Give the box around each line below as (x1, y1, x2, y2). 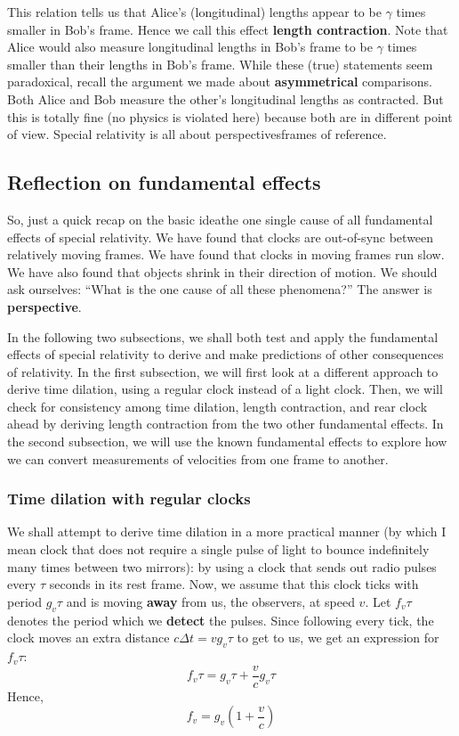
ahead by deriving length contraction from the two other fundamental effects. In (7, 414, 444, 433)
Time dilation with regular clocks (7, 487, 251, 510)
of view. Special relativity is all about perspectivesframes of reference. (7, 125, 387, 143)
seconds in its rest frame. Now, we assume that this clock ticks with (49, 575, 419, 593)
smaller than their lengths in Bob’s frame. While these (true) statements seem (7, 54, 433, 73)
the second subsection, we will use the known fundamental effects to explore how (7, 432, 447, 451)
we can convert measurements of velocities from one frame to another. (7, 449, 389, 468)
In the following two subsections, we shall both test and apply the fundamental (7, 327, 439, 346)
